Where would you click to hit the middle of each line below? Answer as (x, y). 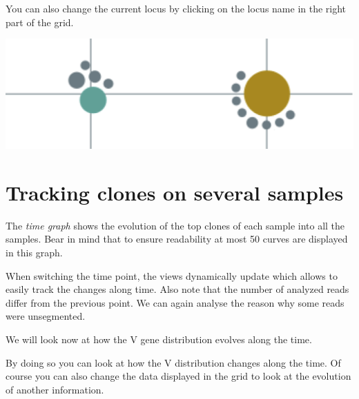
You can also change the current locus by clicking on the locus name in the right (176, 8)
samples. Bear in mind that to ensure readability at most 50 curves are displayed (177, 239)
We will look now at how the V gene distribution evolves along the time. (159, 339)
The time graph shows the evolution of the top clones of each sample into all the (175, 225)
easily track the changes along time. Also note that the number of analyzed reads (177, 289)
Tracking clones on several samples (175, 192)
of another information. (55, 389)
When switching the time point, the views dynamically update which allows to (172, 275)
